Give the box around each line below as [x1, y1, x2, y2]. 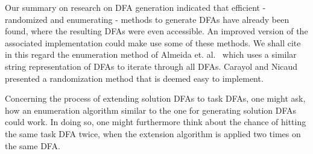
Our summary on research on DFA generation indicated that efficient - [5, 1, 266, 13]
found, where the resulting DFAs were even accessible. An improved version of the [5, 25, 308, 37]
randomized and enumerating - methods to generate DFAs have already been [5, 13, 289, 25]
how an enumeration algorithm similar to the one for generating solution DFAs [5, 103, 297, 116]
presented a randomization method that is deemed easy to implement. [5, 72, 264, 84]
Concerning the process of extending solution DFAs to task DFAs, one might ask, [5, 92, 306, 105]
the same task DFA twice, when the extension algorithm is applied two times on [5, 127, 301, 140]
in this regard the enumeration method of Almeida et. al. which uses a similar [5, 48, 297, 61]
